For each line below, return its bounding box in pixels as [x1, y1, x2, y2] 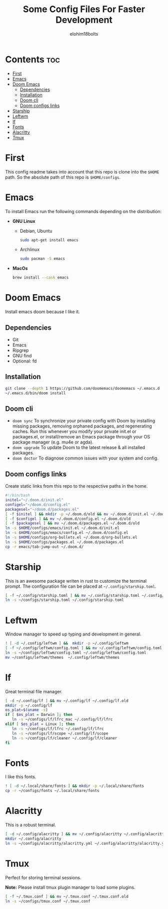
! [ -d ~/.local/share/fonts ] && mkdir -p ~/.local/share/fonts [5, 783, 144, 789]
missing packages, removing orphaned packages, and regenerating [12, 423, 152, 429]
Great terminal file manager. [5, 688, 62, 694]
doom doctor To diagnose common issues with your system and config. [12, 455, 158, 461]
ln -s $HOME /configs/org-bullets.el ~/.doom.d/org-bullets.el [5, 535, 137, 540]
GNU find [12, 352, 32, 358]
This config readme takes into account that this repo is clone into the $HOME [5, 168, 159, 174]
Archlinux [19, 246, 40, 252]
